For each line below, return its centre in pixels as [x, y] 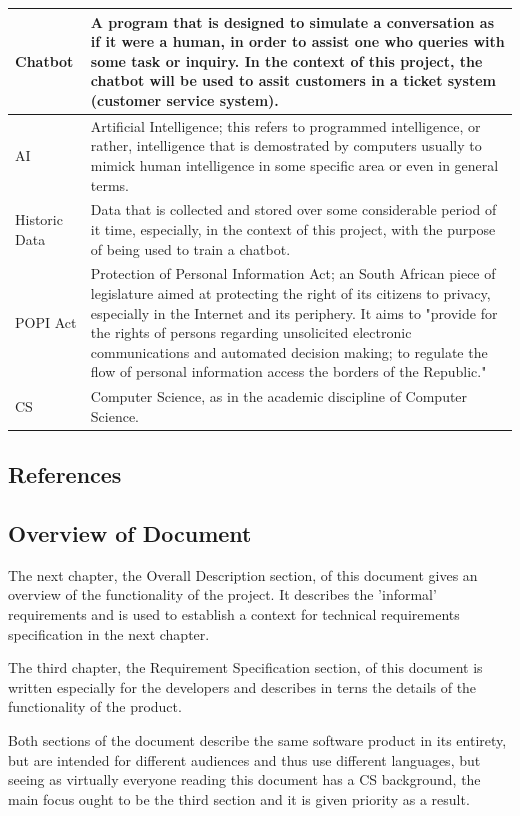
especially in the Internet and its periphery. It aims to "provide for [294, 312]
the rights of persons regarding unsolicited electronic [251, 332]
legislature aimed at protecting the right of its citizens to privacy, [290, 292]
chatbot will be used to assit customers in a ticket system [293, 80]
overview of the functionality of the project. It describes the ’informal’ [222, 594]
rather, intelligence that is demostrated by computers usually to [286, 145]
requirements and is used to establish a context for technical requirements [234, 614]
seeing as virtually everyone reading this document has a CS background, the [244, 779]
